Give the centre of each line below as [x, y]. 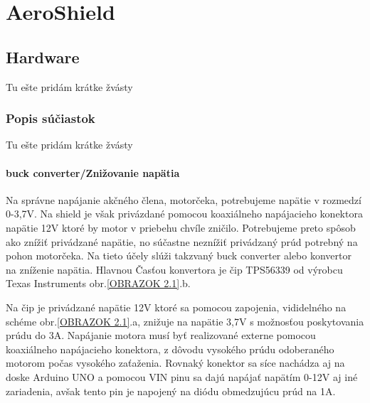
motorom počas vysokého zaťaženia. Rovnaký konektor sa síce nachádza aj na [175, 363]
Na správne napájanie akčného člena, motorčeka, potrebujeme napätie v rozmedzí [184, 199]
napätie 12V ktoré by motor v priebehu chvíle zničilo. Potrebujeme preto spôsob [181, 227]
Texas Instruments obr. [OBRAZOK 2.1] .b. [98, 283]
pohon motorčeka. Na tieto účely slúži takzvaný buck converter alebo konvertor [179, 256]
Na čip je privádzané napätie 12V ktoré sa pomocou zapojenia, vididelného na [176, 307]
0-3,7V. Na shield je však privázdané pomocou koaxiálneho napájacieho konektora [184, 214]
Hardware [43, 57]
